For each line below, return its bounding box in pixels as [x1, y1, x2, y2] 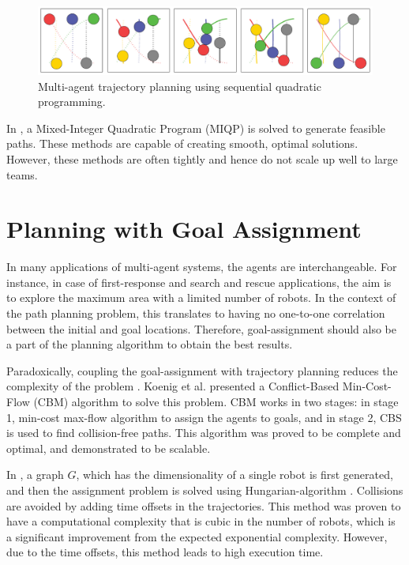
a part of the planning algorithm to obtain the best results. [6, 336, 293, 352]
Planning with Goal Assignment [6, 213, 362, 245]
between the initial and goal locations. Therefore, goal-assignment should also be [6, 320, 396, 337]
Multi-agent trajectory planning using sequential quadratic [38, 77, 321, 94]
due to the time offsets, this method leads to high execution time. [6, 544, 324, 560]
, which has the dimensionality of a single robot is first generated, [76, 466, 393, 483]
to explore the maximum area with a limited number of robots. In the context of [6, 289, 396, 306]
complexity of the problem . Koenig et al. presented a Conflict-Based [6, 378, 340, 394]
